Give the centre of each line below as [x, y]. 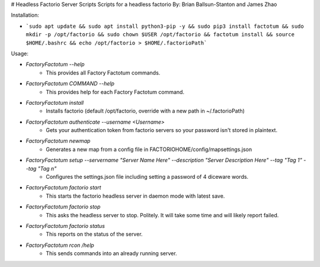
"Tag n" [47, 168]
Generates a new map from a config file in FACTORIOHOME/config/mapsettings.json [149, 149]
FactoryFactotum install [55, 102]
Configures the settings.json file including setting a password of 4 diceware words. [147, 177]
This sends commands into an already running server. [111, 253]
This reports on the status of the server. [94, 234]
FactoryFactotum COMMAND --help [70, 83]
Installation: [25, 15]
